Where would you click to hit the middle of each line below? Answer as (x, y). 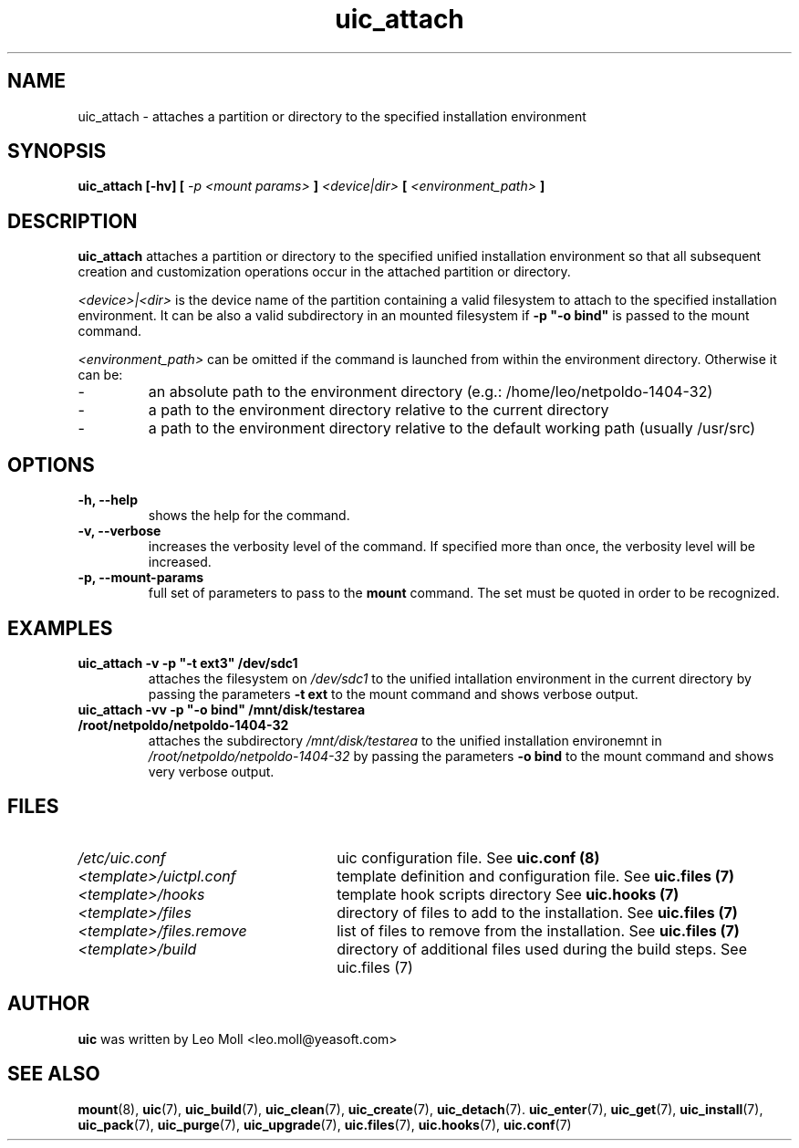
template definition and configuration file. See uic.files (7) (536, 876)
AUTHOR (49, 1004)
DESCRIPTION (73, 221)
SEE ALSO (54, 1074)
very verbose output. (211, 771)
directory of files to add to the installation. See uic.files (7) (537, 912)
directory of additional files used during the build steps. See (542, 949)
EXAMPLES (60, 628)
